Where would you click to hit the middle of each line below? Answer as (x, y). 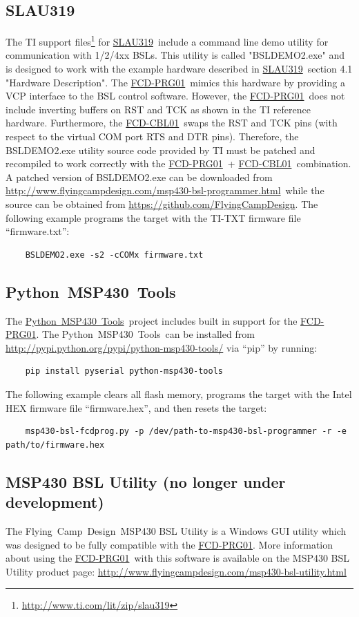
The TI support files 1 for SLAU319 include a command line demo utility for (167, 40)
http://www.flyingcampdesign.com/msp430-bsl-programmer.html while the (165, 190)
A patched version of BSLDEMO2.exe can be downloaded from (139, 177)
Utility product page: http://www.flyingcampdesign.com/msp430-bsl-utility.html (176, 571)
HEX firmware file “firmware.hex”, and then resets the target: (136, 407)
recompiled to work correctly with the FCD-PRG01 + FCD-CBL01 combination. (178, 163)
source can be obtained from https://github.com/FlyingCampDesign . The (162, 203)
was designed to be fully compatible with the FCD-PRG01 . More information (169, 544)
